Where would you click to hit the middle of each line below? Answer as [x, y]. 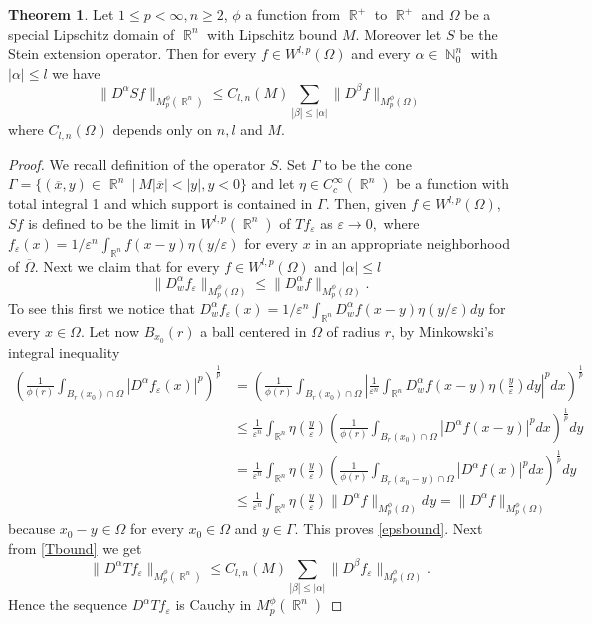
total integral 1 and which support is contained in [160, 203]
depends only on [162, 129]
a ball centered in [253, 330]
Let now [114, 330]
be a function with [452, 183]
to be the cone [368, 163]
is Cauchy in [213, 604]
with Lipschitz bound [272, 33]
